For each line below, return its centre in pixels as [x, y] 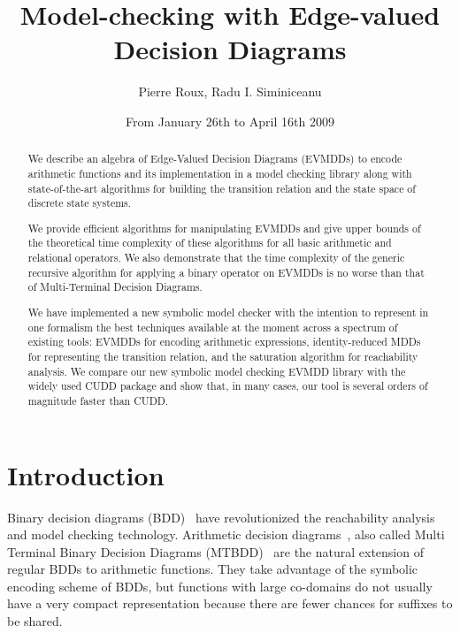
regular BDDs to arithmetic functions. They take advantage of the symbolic [213, 569]
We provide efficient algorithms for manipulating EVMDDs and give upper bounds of [224, 228]
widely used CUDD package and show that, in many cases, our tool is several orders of [228, 386]
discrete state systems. [80, 203]
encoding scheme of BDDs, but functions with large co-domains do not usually [220, 586]
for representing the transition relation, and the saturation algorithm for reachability [223, 356]
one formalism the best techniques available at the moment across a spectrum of [213, 327]
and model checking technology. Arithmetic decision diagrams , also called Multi [226, 534]
